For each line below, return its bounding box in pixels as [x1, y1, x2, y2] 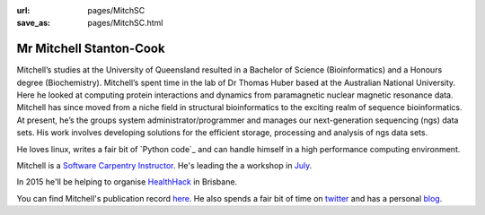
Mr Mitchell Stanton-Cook [16, 41, 165, 56]
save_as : [16, 18, 51, 29]
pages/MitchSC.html [87, 18, 163, 29]
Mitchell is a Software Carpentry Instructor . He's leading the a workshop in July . [16, 160, 313, 171]
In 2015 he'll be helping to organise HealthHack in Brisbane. [16, 176, 238, 187]
